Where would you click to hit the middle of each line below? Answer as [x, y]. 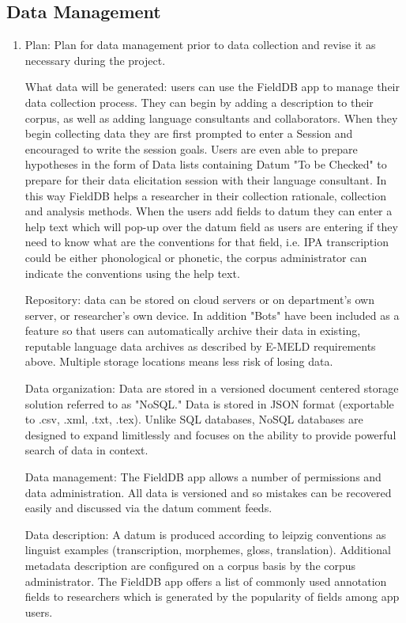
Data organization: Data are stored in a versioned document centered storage [212, 388]
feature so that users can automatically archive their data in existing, [193, 330]
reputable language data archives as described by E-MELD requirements [200, 346]
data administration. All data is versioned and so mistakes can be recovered [208, 492]
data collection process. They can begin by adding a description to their [199, 102]
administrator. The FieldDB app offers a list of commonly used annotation [206, 581]
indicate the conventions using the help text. [132, 273]
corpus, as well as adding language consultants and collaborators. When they [211, 118]
